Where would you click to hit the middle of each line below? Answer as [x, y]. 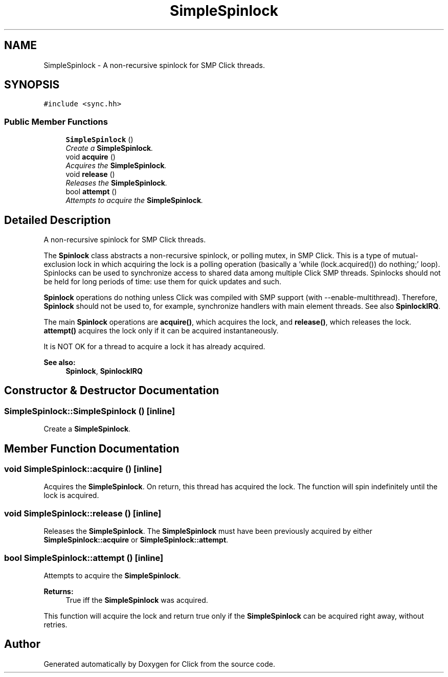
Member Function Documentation [92, 448]
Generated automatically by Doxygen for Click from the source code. [160, 664]
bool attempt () [91, 192]
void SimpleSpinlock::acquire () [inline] [83, 469]
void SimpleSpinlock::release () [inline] [83, 513]
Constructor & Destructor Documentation [112, 391]
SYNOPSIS [32, 85]
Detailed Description [58, 220]
